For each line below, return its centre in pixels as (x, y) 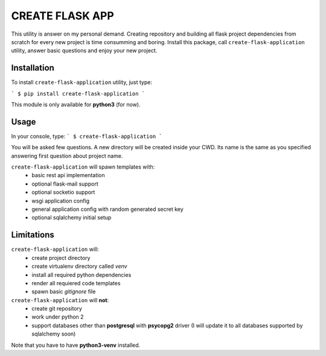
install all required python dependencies (81, 274)
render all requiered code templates (76, 283)
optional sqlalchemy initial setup (72, 218)
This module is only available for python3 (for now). (76, 105)
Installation (33, 68)
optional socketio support (63, 192)
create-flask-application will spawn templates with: (83, 167)
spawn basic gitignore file (64, 292)
